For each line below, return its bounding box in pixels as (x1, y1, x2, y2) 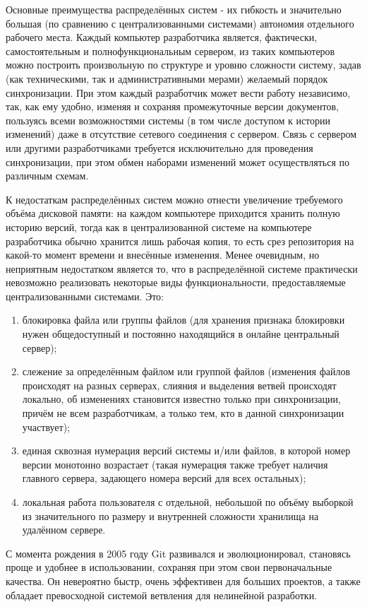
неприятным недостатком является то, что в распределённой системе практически (6, 261, 358, 276)
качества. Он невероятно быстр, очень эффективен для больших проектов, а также (6, 573, 361, 588)
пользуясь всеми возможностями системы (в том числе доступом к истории (6, 112, 331, 127)
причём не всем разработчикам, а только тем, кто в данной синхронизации (22, 406, 344, 420)
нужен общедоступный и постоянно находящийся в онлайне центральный (22, 326, 339, 341)
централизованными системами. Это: (6, 288, 164, 303)
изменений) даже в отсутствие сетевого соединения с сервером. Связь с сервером (6, 126, 357, 141)
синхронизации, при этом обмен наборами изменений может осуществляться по (6, 154, 350, 169)
